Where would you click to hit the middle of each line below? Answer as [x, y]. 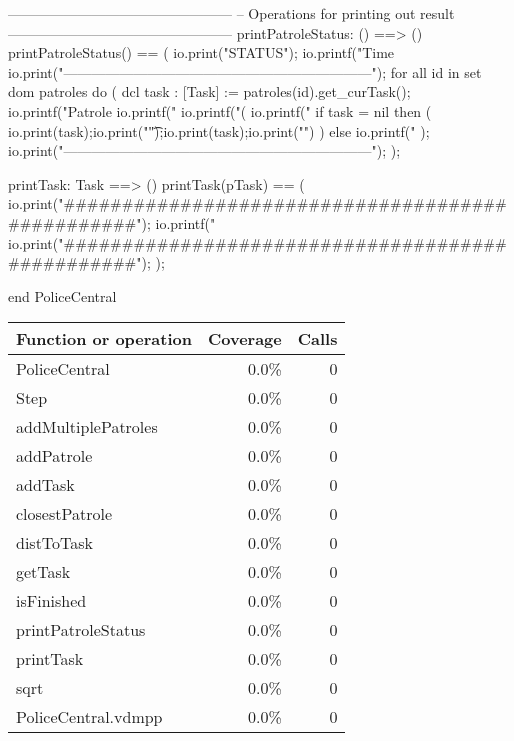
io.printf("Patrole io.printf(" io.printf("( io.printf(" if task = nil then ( [220, 110]
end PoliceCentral [62, 295]
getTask [43, 572]
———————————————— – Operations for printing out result [231, 13]
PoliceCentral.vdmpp [89, 717]
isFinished [51, 601]
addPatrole [54, 456]
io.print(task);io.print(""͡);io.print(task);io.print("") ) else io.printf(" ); [219, 130]
